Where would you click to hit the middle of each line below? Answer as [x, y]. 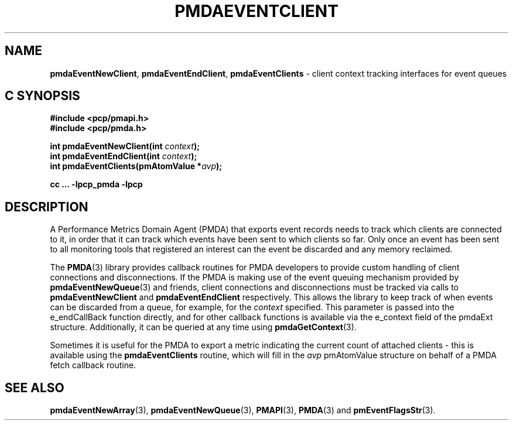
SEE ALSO [35, 388]
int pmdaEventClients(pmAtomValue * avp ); [136, 166]
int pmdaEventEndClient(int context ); [124, 156]
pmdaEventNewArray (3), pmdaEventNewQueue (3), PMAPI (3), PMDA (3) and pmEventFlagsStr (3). [243, 410]
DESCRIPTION [47, 207]
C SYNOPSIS [42, 96]
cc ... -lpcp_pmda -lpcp [96, 184]
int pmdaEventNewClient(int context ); [125, 146]
